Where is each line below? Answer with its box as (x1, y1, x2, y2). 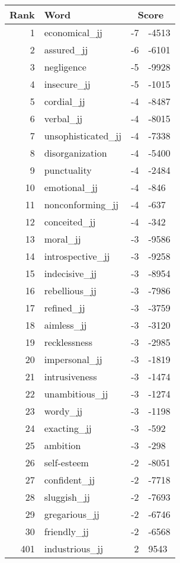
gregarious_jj (44, 507, 99, 521)
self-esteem (44, 456, 89, 469)
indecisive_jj (44, 266, 97, 280)
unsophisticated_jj (44, 129, 122, 142)
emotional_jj (44, 180, 98, 194)
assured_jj (44, 43, 88, 56)
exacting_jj (44, 421, 92, 435)
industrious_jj (44, 542, 104, 555)
